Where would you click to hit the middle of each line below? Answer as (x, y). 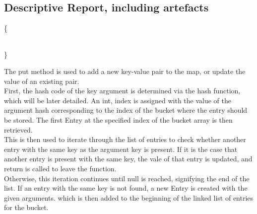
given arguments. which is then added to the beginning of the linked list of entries (129, 197)
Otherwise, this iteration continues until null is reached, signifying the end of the (127, 178)
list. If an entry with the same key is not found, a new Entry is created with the (126, 188)
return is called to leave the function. (60, 168)
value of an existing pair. (42, 81)
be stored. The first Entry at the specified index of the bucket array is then (118, 119)
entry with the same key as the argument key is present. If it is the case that (121, 149)
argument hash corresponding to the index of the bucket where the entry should (126, 110)
